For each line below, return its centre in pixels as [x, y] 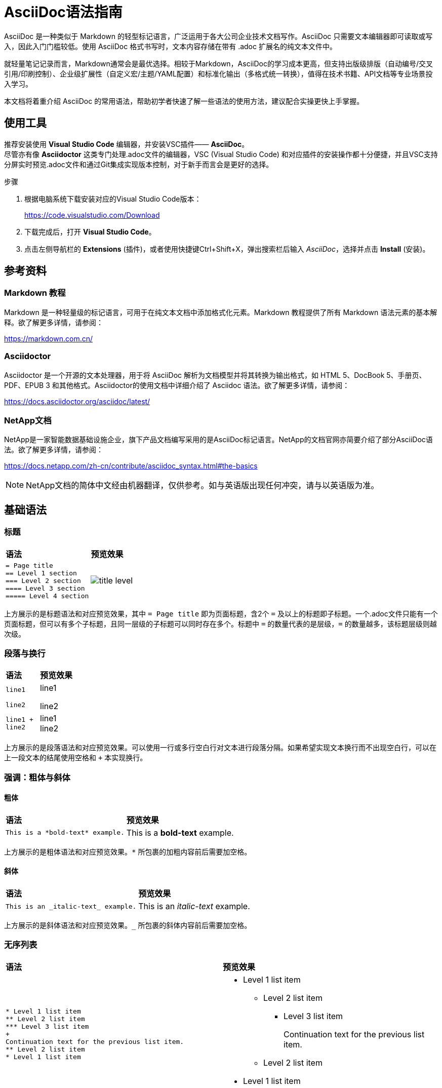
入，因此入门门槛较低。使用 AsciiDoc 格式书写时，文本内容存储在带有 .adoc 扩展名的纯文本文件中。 [170, 46]
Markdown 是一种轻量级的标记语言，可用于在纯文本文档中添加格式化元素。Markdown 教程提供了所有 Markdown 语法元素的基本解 [221, 312]
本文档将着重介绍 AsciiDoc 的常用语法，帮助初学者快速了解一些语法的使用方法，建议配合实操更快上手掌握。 [184, 101]
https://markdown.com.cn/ [48, 338]
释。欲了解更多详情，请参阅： [54, 322]
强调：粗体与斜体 [37, 777]
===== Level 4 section [47, 596]
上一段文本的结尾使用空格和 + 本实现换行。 [76, 758]
